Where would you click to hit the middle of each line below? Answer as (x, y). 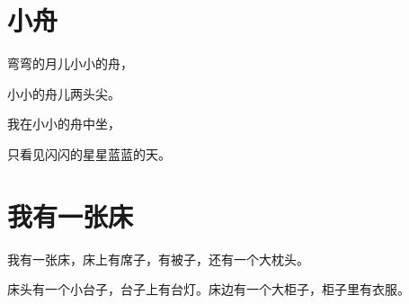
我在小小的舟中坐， (64, 124)
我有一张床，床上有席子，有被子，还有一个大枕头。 (158, 259)
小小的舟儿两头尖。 (64, 93)
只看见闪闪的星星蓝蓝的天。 (89, 153)
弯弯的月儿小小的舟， (70, 63)
